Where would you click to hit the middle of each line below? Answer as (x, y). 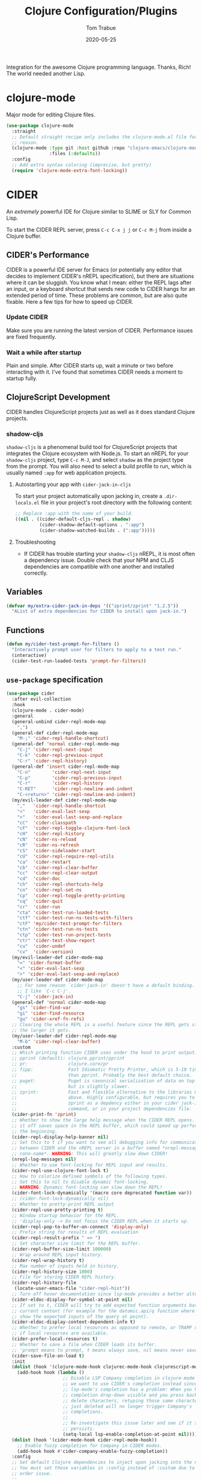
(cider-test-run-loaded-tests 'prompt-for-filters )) (79, 661)
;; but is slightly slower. (71, 1086)
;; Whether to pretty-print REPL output (63, 1204)
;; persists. (79, 1429)
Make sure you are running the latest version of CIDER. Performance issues (100, 330)
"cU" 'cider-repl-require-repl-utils (66, 856)
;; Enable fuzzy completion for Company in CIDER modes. (90, 1446)
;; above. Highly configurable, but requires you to (103, 1098)
